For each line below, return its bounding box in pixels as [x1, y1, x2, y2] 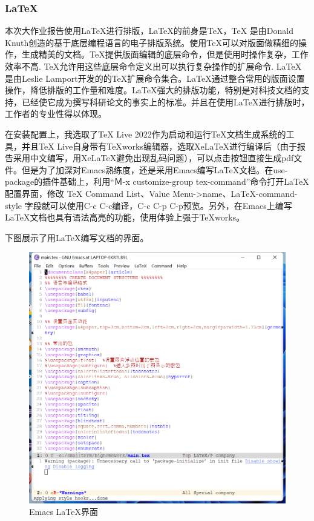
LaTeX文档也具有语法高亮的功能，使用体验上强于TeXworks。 [5, 211, 245, 224]
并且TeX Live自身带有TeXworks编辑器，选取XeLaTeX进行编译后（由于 [21, 139, 298, 152]
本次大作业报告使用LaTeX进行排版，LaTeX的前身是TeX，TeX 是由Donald [5, 24, 293, 37]
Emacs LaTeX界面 [29, 505, 99, 518]
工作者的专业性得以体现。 [5, 107, 106, 120]
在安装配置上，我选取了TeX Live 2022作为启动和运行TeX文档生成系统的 [5, 127, 286, 140]
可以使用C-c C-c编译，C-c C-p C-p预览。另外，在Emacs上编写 [50, 199, 292, 211]
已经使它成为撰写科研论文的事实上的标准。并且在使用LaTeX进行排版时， [21, 95, 310, 108]
